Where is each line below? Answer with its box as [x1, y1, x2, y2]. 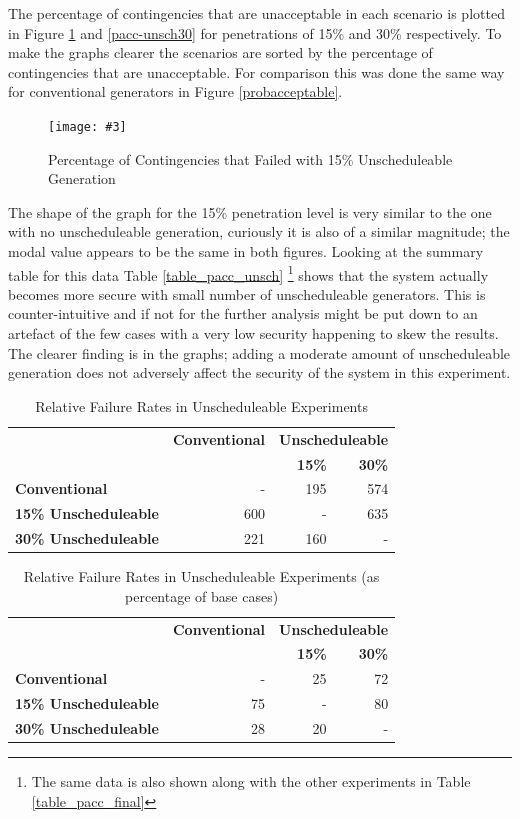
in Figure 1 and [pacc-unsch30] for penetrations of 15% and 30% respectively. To [8, 22, 502, 43]
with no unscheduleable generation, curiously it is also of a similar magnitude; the [8, 221, 510, 242]
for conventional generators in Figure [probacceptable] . [8, 81, 343, 102]
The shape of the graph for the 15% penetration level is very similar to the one [8, 201, 492, 222]
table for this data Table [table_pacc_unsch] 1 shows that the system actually [8, 261, 489, 285]
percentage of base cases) [125, 585, 279, 606]
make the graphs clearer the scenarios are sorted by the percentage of [8, 42, 433, 63]
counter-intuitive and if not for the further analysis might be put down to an [8, 303, 478, 324]
